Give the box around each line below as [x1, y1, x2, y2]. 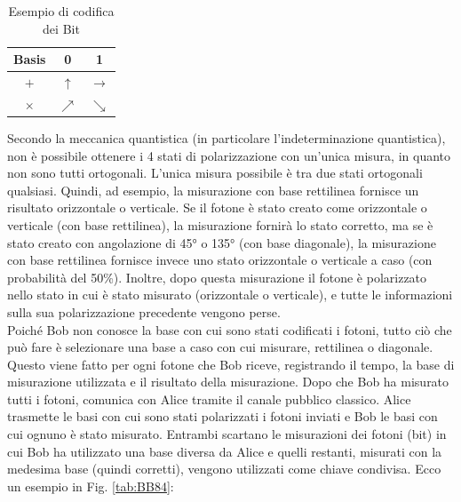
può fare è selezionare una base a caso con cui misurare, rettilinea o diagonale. [7, 338, 433, 356]
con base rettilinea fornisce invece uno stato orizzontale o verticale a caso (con [7, 251, 433, 269]
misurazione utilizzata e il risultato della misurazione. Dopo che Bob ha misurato [7, 372, 449, 391]
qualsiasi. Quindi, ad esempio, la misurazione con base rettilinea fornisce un [7, 180, 419, 199]
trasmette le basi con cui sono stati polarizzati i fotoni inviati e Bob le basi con [7, 407, 438, 426]
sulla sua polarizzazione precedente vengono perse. [7, 302, 281, 321]
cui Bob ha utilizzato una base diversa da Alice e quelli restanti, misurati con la [7, 442, 442, 460]
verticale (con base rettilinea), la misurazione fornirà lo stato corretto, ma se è [7, 215, 433, 234]
